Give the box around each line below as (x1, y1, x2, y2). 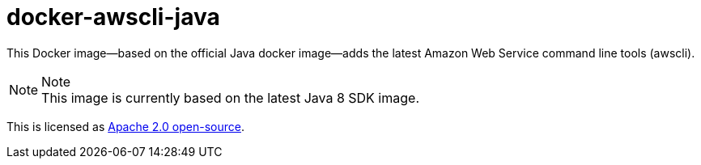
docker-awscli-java (6, 3, 220, 31)
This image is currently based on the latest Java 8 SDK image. (41, 89, 419, 106)
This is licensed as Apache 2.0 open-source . (6, 119, 244, 133)
